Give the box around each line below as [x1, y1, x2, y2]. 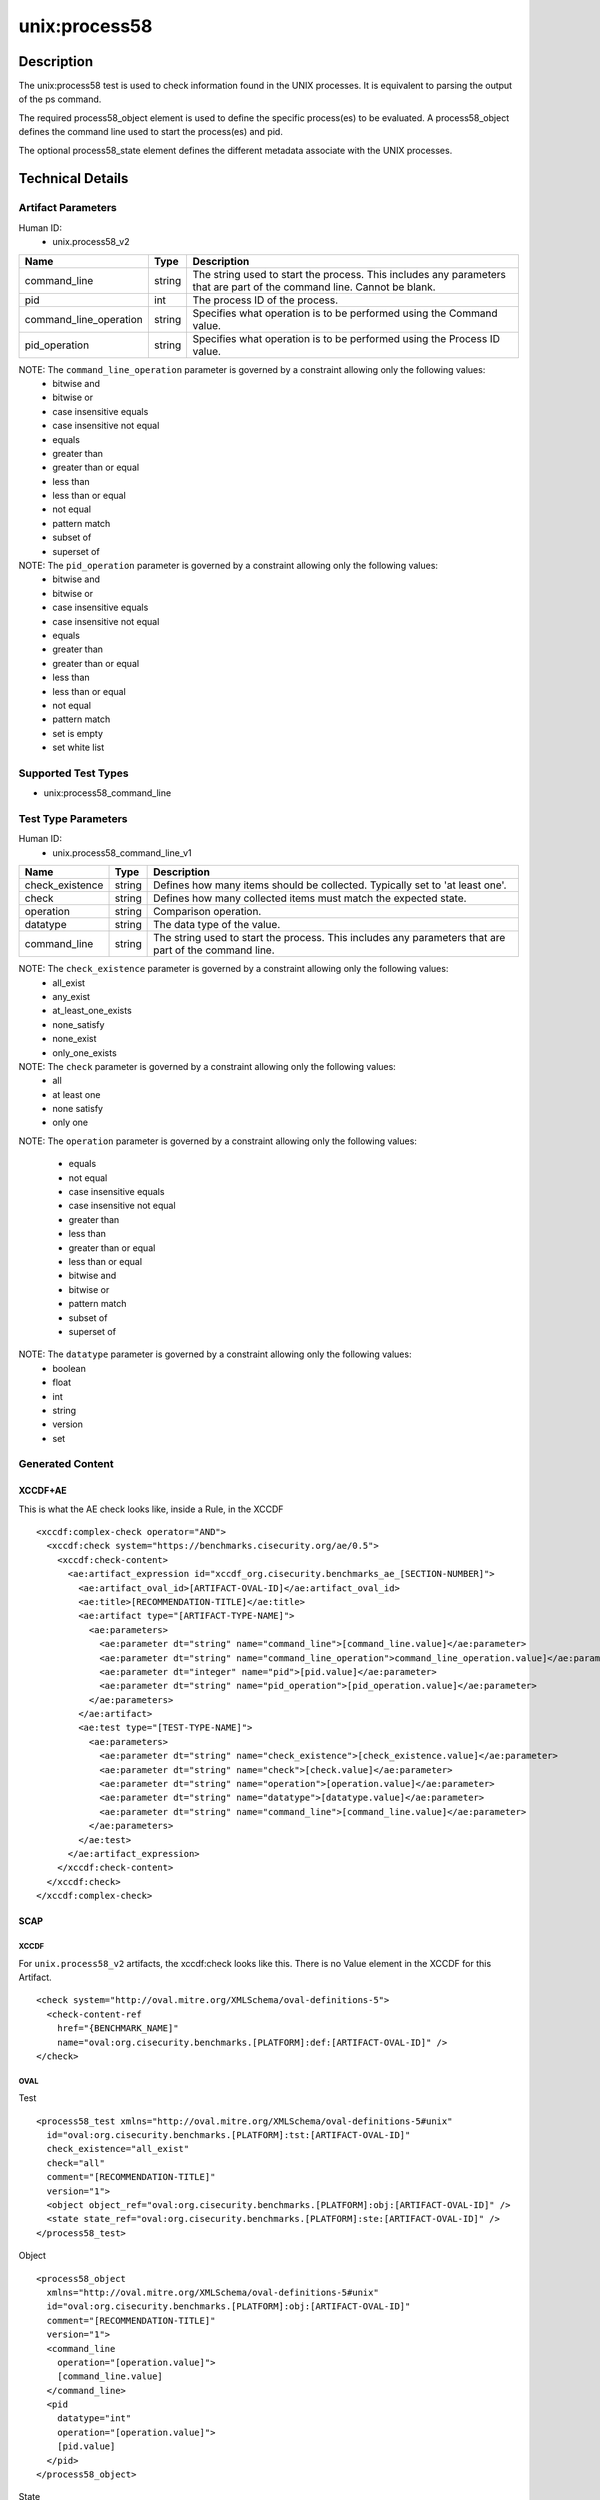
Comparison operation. [153, 905, 262, 919]
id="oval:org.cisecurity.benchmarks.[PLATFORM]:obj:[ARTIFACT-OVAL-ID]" [46, 2301, 411, 2312]
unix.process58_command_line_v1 [52, 846, 192, 859]
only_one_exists [52, 1046, 117, 1059]
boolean [52, 1362, 87, 1374]
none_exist [52, 1033, 97, 1045]
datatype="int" [56, 2413, 132, 2424]
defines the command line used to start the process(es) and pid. [18, 126, 284, 138]
